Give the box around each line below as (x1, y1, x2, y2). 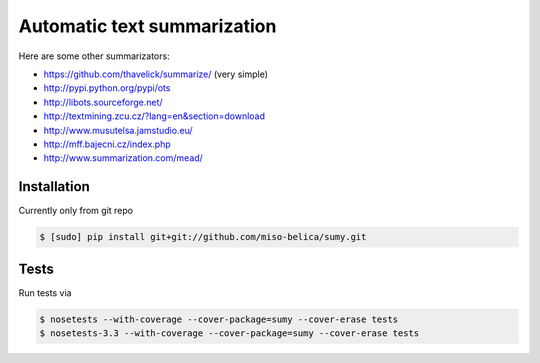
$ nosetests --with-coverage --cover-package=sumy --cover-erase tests (39, 313, 399, 325)
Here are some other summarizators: (18, 50, 170, 62)
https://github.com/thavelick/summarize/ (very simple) (43, 68, 269, 80)
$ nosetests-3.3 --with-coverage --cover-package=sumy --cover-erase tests (39, 328, 420, 339)
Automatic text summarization (18, 15, 277, 37)
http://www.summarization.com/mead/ (43, 152, 204, 164)
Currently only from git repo (18, 205, 134, 217)
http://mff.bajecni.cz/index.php (43, 138, 172, 150)
